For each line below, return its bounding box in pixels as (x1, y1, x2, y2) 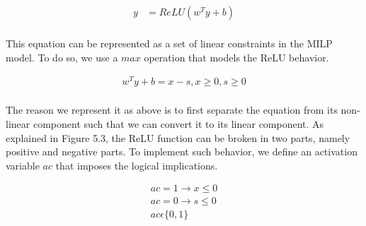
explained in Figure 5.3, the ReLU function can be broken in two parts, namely (6, 130, 350, 145)
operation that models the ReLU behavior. (144, 49, 329, 64)
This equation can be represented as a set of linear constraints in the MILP (6, 36, 333, 51)
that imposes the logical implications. (55, 157, 218, 172)
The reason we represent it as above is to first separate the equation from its (6, 102, 338, 117)
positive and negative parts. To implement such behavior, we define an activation (6, 144, 358, 159)
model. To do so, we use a (6, 49, 118, 64)
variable (6, 157, 40, 172)
